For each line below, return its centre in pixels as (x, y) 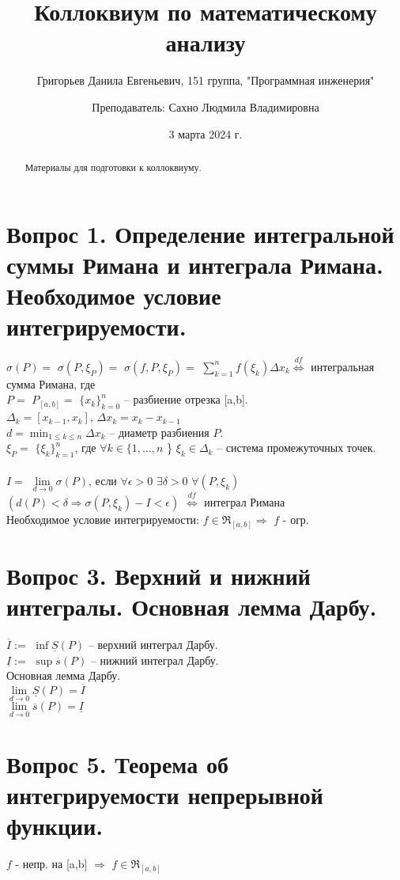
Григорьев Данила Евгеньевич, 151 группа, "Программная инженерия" (206, 80)
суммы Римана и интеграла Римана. (195, 264)
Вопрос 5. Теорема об (117, 763)
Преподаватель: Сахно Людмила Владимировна (206, 106)
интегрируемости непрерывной (165, 794)
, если (103, 480)
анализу (206, 42)
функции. (55, 825)
